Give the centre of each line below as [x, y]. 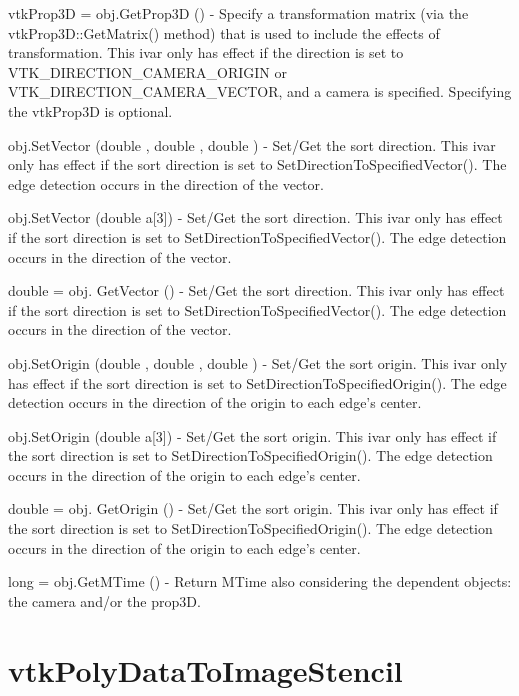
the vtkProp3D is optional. [90, 110]
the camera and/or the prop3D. [104, 600]
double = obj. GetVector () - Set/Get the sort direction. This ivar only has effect [256, 290]
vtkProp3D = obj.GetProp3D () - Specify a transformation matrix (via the [238, 13]
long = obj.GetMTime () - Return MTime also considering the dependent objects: [260, 581]
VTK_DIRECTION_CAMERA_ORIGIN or [147, 71]
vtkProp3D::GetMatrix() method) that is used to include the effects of [224, 32]
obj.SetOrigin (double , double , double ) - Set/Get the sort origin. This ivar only [258, 362]
